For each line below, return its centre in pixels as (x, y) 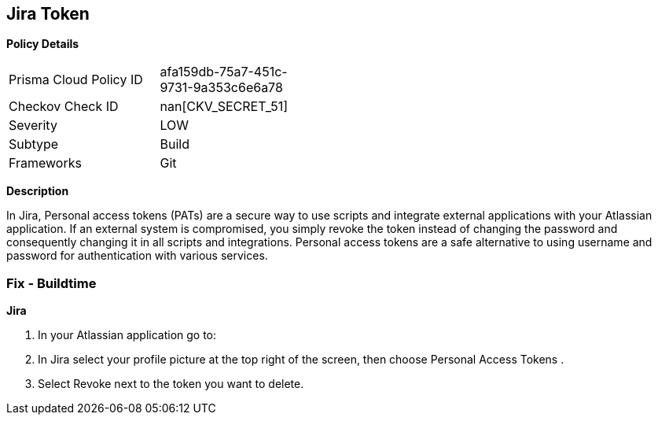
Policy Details (43, 44)
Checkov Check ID (64, 107)
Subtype (34, 144)
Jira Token (48, 14)
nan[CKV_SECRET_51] (224, 107)
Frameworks (45, 163)
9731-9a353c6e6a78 (221, 88)
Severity (33, 126)
